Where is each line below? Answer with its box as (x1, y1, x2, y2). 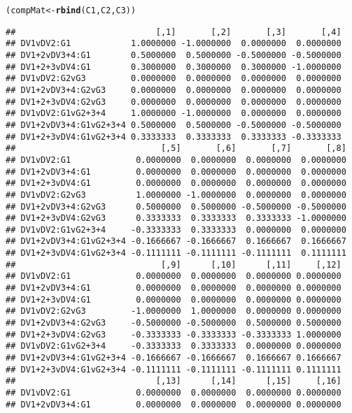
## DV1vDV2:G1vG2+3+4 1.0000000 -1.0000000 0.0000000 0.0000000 (6, 108, 342, 119)
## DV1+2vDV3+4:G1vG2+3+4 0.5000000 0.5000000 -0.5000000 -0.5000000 (6, 119, 342, 130)
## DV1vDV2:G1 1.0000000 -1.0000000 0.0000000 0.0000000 (6, 38, 342, 49)
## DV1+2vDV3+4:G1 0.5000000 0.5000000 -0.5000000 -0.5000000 (6, 50, 342, 60)
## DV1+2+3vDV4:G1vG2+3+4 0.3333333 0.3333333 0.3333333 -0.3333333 (6, 131, 342, 142)
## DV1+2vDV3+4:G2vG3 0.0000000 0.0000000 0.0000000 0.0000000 (6, 85, 342, 95)
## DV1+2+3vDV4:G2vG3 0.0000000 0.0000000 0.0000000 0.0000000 (6, 96, 342, 107)
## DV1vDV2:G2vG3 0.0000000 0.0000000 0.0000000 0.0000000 (6, 73, 342, 84)
